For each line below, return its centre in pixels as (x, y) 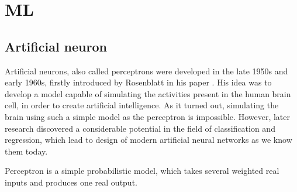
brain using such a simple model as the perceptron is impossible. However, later (147, 116)
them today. (26, 151)
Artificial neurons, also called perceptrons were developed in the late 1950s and (146, 71)
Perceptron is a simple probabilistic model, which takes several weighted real (142, 171)
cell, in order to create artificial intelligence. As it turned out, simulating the (142, 105)
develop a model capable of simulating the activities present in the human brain (148, 93)
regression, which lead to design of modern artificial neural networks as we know (148, 140)
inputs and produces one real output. (71, 182)
